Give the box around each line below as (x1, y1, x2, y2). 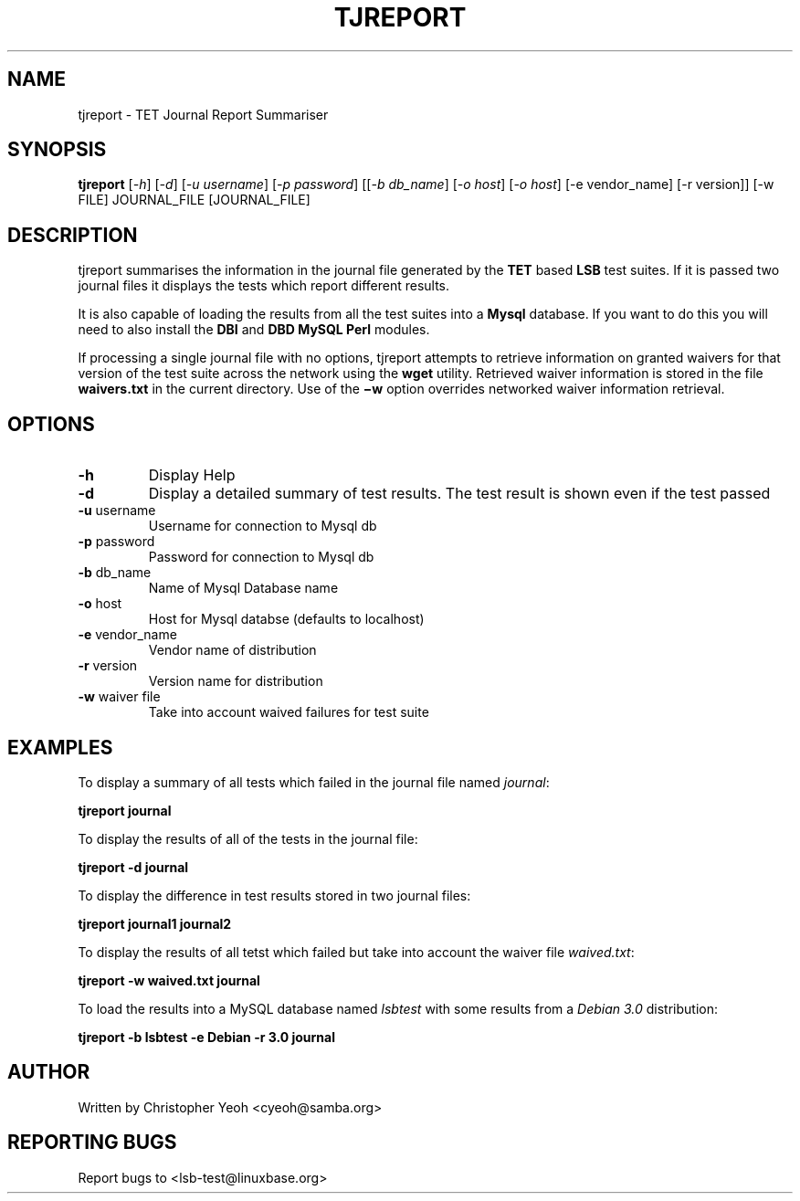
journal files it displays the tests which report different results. (78, 278, 450, 294)
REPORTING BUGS (7, 1131, 177, 1154)
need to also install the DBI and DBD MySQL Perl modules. (78, 321, 430, 338)
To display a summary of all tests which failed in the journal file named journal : (78, 774, 550, 790)
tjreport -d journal (78, 859, 189, 875)
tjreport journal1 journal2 (78, 915, 232, 932)
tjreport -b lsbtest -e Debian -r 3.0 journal (78, 1028, 336, 1045)
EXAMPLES (7, 735, 113, 759)
